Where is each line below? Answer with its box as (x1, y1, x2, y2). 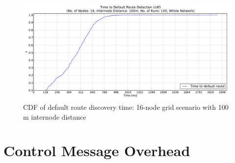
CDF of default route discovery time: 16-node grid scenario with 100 (23, 102, 229, 112)
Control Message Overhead (3, 140, 190, 161)
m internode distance (23, 111, 86, 122)
